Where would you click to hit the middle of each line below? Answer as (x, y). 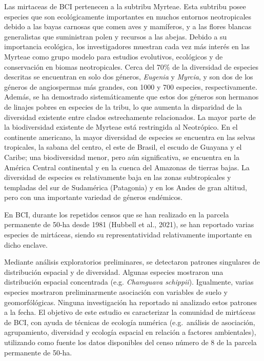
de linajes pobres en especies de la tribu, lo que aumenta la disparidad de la (123, 106)
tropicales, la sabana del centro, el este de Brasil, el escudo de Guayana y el (123, 147)
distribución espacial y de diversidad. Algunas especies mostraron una (114, 272)
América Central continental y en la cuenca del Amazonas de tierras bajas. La (127, 167)
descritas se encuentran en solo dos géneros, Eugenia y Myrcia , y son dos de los (129, 77)
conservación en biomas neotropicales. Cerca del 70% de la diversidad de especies (131, 66)
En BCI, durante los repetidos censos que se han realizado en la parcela (117, 214)
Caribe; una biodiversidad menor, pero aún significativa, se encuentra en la (122, 157)
